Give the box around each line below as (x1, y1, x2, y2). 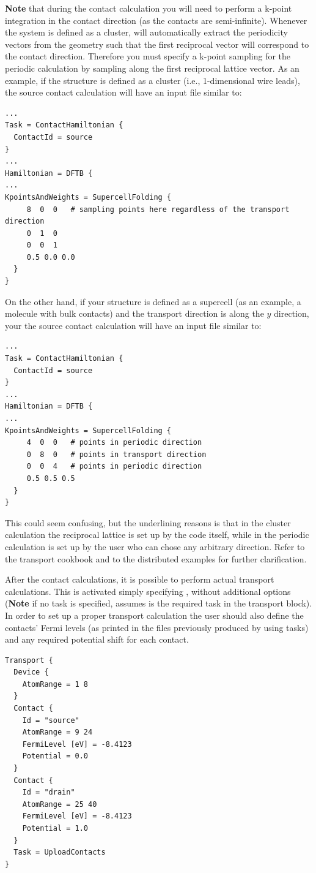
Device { (13, 668, 49, 677)
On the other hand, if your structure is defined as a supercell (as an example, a (5, 295, 301, 308)
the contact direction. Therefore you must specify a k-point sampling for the (5, 50, 291, 62)
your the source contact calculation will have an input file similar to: (5, 319, 262, 331)
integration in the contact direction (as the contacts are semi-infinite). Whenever (5, 13, 307, 26)
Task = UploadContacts (13, 848, 106, 857)
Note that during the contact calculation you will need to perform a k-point (5, 2, 292, 14)
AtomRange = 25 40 (22, 799, 97, 809)
